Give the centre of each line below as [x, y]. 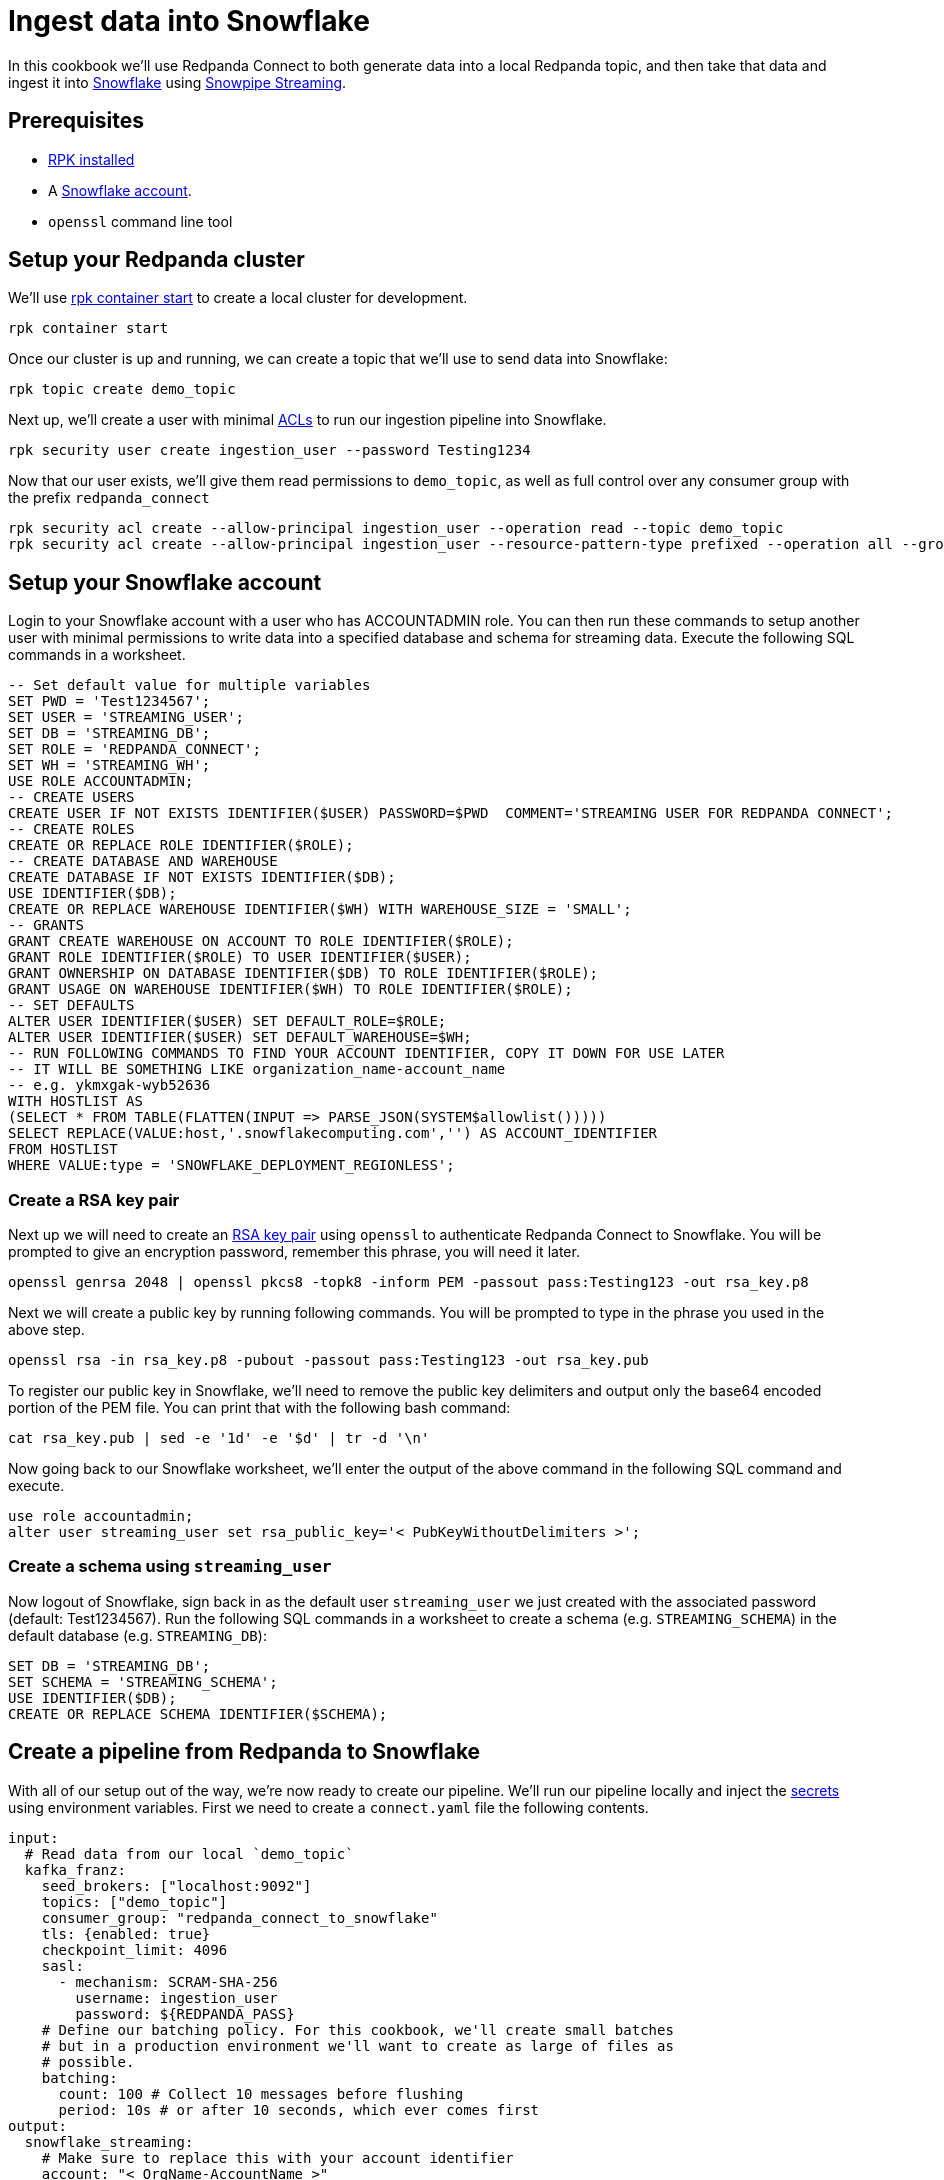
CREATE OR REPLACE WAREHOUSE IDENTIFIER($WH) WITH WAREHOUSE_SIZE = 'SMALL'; [320, 909]
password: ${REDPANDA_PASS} [185, 2013]
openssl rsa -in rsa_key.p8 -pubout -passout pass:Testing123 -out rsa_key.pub [328, 1360]
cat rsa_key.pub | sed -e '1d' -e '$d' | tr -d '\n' [219, 1438]
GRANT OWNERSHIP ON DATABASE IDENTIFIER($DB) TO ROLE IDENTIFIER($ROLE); [303, 973]
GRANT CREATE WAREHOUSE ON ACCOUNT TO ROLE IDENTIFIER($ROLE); [261, 941]
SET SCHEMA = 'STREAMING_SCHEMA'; [143, 1681]
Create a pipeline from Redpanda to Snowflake [244, 1752]
